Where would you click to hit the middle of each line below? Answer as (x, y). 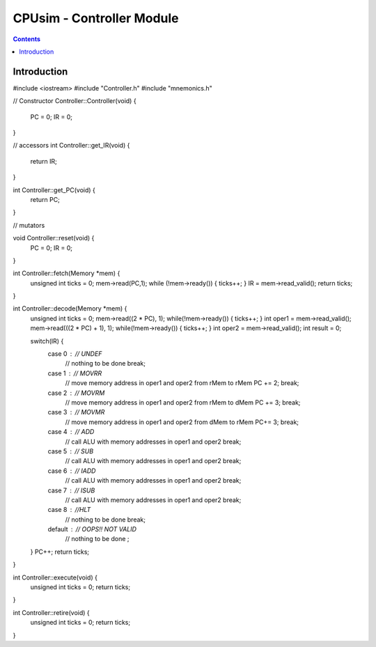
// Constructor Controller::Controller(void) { (75, 101)
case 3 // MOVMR (76, 412)
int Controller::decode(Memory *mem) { (70, 309)
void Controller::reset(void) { (54, 238)
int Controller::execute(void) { (55, 577)
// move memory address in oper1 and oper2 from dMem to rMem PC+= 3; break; (182, 422)
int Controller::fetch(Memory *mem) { (66, 273)
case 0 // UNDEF (75, 354)
